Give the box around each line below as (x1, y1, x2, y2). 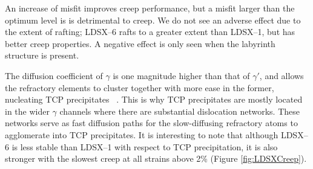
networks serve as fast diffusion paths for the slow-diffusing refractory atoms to (5, 116, 298, 129)
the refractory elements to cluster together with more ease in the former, (5, 81, 274, 94)
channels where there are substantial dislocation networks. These (59, 104, 300, 117)
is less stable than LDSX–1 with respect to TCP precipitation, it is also (12, 140, 278, 153)
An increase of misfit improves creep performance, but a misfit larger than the (5, 2, 295, 14)
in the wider (5, 104, 50, 117)
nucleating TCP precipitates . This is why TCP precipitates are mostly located (5, 93, 303, 106)
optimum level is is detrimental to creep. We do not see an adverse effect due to (5, 13, 301, 26)
